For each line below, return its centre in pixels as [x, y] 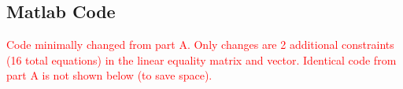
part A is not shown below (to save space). [109, 75]
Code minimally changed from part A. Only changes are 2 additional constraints [200, 44]
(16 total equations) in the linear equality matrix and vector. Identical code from [201, 59]
